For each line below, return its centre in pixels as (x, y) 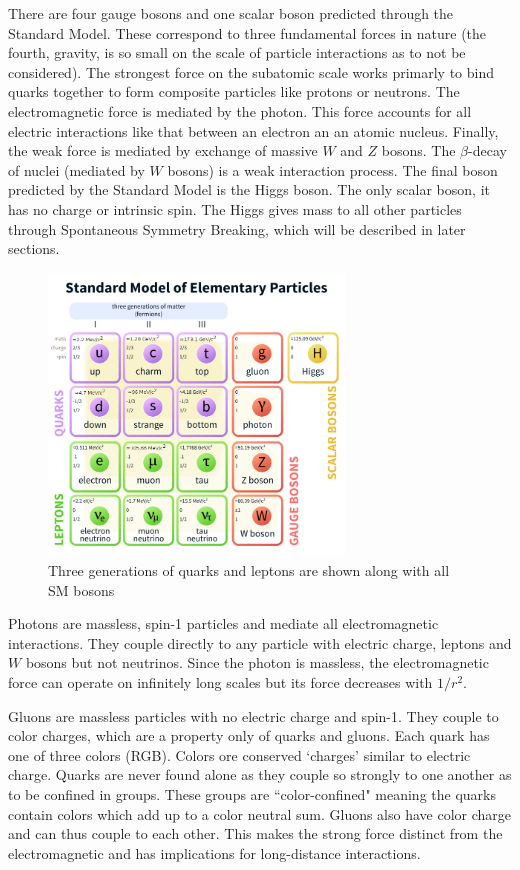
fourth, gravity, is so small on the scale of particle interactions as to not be (237, 52)
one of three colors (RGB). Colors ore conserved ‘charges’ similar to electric (239, 754)
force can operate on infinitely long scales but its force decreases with (220, 682)
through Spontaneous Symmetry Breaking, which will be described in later (237, 228)
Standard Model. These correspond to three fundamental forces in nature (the (247, 32)
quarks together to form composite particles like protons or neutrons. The (234, 91)
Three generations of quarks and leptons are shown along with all (249, 570)
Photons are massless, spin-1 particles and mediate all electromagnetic (223, 623)
